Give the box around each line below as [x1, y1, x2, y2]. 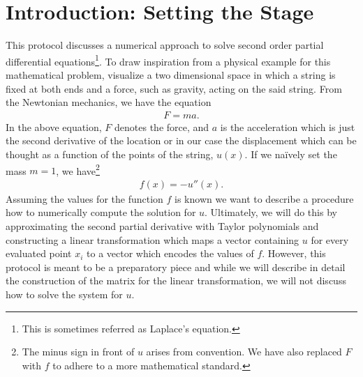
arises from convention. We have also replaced [146, 344, 342, 359]
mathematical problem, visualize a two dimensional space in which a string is [6, 67, 336, 82]
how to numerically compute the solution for [6, 205, 196, 220]
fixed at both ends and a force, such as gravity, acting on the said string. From [6, 81, 342, 95]
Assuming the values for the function [6, 191, 163, 206]
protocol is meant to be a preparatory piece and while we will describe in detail [6, 259, 346, 274]
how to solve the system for [6, 287, 123, 301]
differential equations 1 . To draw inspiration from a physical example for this [6, 52, 331, 68]
